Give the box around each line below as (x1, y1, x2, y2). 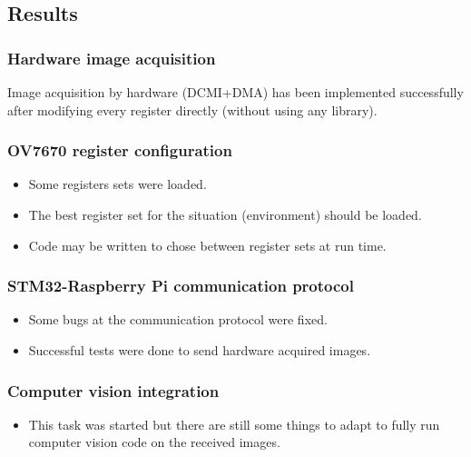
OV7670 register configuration (7, 139, 232, 162)
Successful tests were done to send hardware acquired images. (28, 341, 371, 359)
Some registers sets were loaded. (28, 174, 207, 194)
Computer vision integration (7, 379, 220, 402)
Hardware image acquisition (7, 46, 216, 69)
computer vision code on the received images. (28, 432, 280, 452)
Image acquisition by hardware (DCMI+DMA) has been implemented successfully (7, 83, 464, 101)
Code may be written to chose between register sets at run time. (28, 235, 387, 254)
